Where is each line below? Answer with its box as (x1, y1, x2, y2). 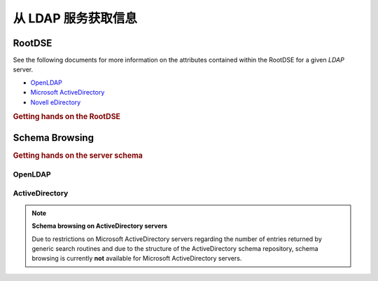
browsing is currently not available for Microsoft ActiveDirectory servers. (31, 254, 242, 263)
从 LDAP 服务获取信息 (13, 11, 138, 26)
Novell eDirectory (30, 98, 81, 107)
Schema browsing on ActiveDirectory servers (31, 221, 168, 231)
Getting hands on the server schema (13, 151, 143, 160)
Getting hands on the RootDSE (13, 112, 121, 122)
